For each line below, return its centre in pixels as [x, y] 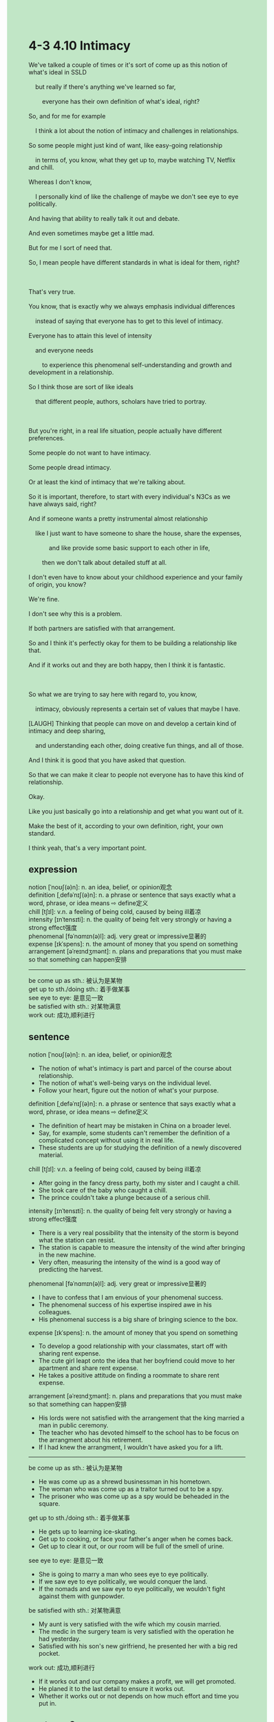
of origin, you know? [57, 584]
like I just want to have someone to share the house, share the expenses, [138, 533]
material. [51, 1154]
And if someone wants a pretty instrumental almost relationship [118, 518]
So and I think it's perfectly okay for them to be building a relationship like [133, 643]
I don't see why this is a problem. [75, 614]
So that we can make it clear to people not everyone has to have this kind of [136, 774]
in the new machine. [67, 1254]
